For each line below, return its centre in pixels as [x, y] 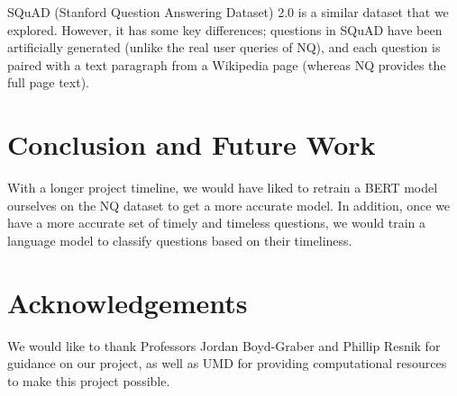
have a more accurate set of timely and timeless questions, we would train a [216, 223]
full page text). [49, 82]
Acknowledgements [128, 302]
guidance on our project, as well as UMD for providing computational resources [227, 363]
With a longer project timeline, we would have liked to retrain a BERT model [223, 188]
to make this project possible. [89, 380]
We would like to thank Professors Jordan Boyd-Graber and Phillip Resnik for [224, 345]
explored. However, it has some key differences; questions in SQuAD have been [225, 29]
